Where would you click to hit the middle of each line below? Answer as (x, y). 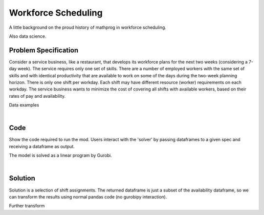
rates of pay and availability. (37, 96)
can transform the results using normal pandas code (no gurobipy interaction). (88, 197)
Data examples (24, 105)
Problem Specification (44, 50)
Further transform (27, 206)
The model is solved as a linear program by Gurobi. (60, 155)
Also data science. (28, 36)
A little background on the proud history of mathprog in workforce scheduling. (88, 27)
